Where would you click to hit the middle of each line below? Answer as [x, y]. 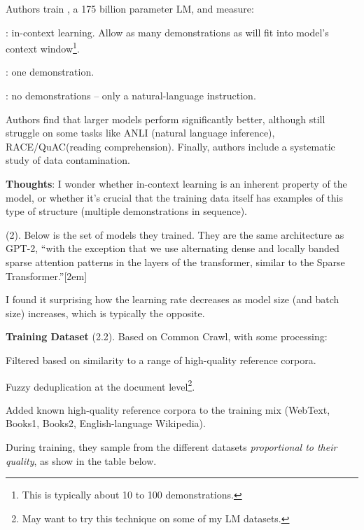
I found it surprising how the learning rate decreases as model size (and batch [173, 299]
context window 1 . [43, 47]
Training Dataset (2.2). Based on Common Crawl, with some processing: [167, 336]
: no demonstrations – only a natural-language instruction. [131, 96]
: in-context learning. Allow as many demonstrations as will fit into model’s [167, 32]
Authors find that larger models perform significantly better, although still [166, 119]
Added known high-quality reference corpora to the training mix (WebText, [168, 409]
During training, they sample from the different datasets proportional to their [171, 446]
